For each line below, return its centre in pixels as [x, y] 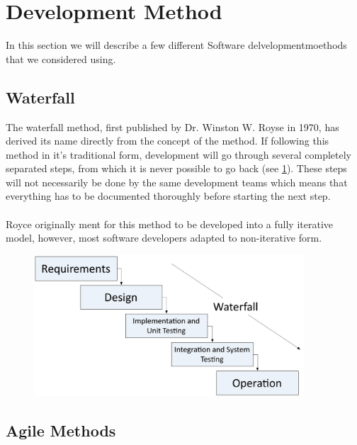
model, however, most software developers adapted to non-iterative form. [164, 238]
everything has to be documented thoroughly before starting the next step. [168, 196]
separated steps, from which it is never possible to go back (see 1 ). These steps [176, 168]
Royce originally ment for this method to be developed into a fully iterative [170, 224]
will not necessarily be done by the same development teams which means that [177, 182]
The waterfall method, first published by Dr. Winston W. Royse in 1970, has [172, 126]
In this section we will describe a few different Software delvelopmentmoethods [176, 45]
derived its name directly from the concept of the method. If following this [168, 141]
